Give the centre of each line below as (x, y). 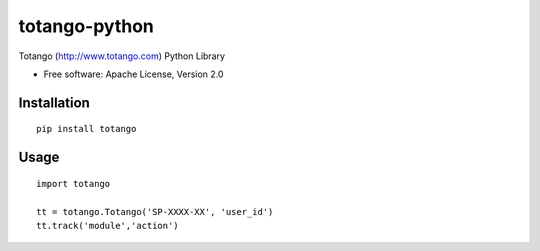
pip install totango (86, 129)
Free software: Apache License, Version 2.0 (133, 74)
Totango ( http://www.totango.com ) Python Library (121, 56)
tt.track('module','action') (107, 225)
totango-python (86, 26)
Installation (54, 102)
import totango (73, 183)
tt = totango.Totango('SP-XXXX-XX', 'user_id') (155, 211)
